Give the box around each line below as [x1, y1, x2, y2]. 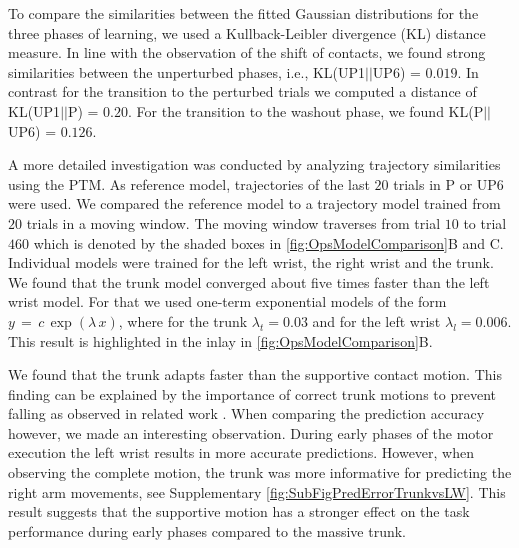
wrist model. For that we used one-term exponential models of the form [8, 291, 447, 312]
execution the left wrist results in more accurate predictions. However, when [8, 442, 475, 463]
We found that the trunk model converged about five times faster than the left [8, 271, 490, 292]
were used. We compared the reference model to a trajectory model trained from [8, 193, 501, 214]
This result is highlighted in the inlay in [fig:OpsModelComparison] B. [8, 330, 433, 351]
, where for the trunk [118, 310, 248, 331]
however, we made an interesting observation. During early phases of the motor [8, 422, 494, 443]
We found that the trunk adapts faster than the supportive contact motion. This [8, 364, 502, 385]
